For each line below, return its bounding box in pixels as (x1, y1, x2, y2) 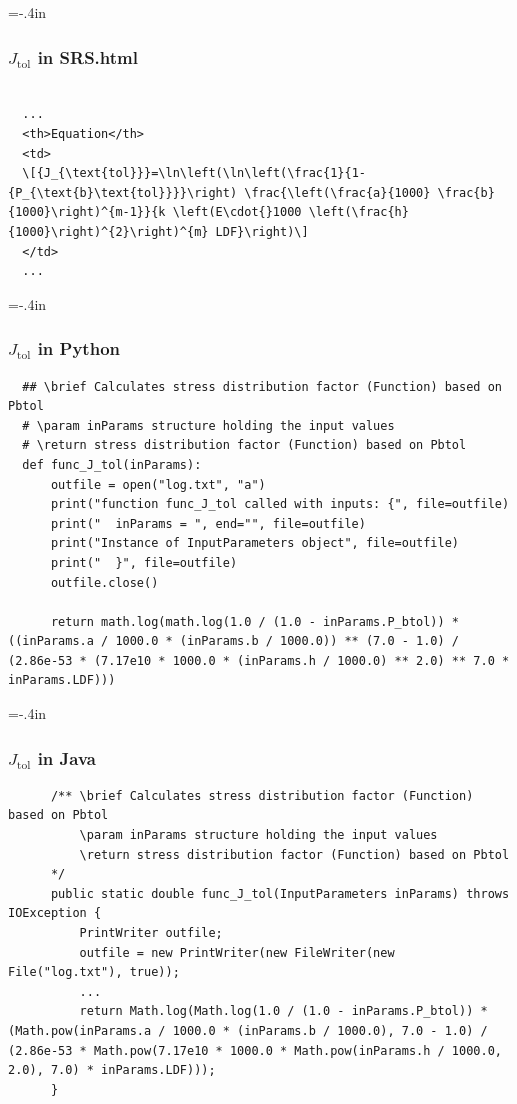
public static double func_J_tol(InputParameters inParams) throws (50, 886, 510, 901)
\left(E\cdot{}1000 (172, 205, 302, 220)
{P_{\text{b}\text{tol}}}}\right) (8, 185, 238, 200)
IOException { (8, 906, 102, 921)
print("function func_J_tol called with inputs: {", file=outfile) (50, 497, 510, 512)
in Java (37, 745, 96, 770)
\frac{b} (437, 185, 495, 200)
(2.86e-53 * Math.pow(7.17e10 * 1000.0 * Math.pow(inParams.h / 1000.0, (8, 1043, 502, 1058)
